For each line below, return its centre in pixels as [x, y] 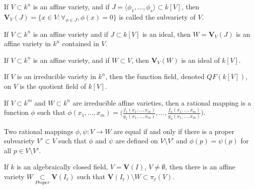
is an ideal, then [166, 34]
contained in [81, 43]
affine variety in [28, 43]
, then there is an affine [200, 167]
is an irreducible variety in [57, 76]
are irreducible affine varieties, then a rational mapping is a [162, 102]
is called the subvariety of [157, 16]
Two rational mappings [39, 131]
